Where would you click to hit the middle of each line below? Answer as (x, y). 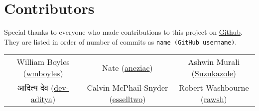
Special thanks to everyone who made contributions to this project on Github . (123, 32)
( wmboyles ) (43, 73)
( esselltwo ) (128, 99)
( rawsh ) (214, 99)
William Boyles (43, 62)
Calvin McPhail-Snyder (128, 88)
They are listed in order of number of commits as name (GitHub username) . (121, 41)
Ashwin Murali (214, 62)
